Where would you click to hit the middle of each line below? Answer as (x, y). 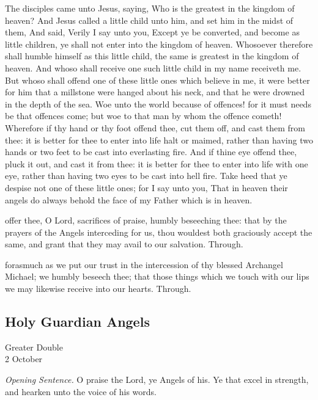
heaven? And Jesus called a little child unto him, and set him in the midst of (149, 20)
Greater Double (34, 347)
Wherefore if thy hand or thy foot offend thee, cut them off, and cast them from (155, 127)
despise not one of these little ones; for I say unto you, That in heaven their (146, 187)
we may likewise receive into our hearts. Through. (98, 289)
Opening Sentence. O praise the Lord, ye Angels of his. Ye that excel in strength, (157, 380)
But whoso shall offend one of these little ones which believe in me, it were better (157, 80)
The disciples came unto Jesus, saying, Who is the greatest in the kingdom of (150, 8)
